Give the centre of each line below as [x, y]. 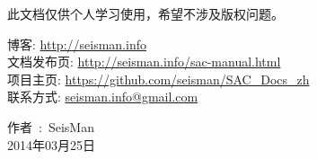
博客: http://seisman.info [77, 44]
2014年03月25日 [51, 144]
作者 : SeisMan [51, 126]
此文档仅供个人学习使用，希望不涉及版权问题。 [145, 13]
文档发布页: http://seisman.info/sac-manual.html [144, 62]
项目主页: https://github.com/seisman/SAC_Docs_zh [158, 79]
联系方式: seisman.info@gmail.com [103, 97]
